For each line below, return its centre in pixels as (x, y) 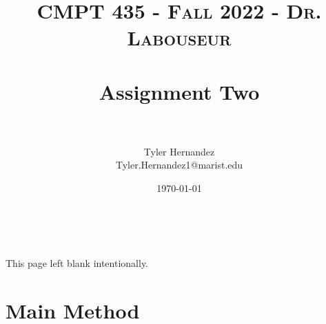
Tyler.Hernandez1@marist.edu (179, 165)
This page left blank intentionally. (77, 263)
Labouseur (179, 37)
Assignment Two (179, 91)
